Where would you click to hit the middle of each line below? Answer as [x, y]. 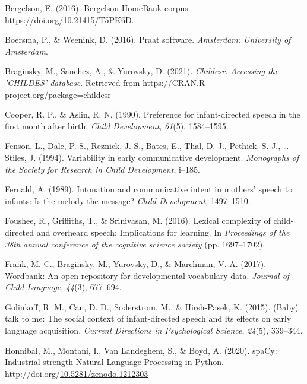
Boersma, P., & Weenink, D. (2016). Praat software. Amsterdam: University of [148, 39]
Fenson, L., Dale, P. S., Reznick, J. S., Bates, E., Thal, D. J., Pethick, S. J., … [147, 146]
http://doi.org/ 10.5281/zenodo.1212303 [77, 373]
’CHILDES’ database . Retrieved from [72, 82]
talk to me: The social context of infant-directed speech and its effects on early [148, 318]
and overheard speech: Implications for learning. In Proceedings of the [163, 232]
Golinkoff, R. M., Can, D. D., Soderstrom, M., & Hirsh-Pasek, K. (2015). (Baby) [152, 307]
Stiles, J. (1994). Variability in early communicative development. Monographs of [152, 157]
